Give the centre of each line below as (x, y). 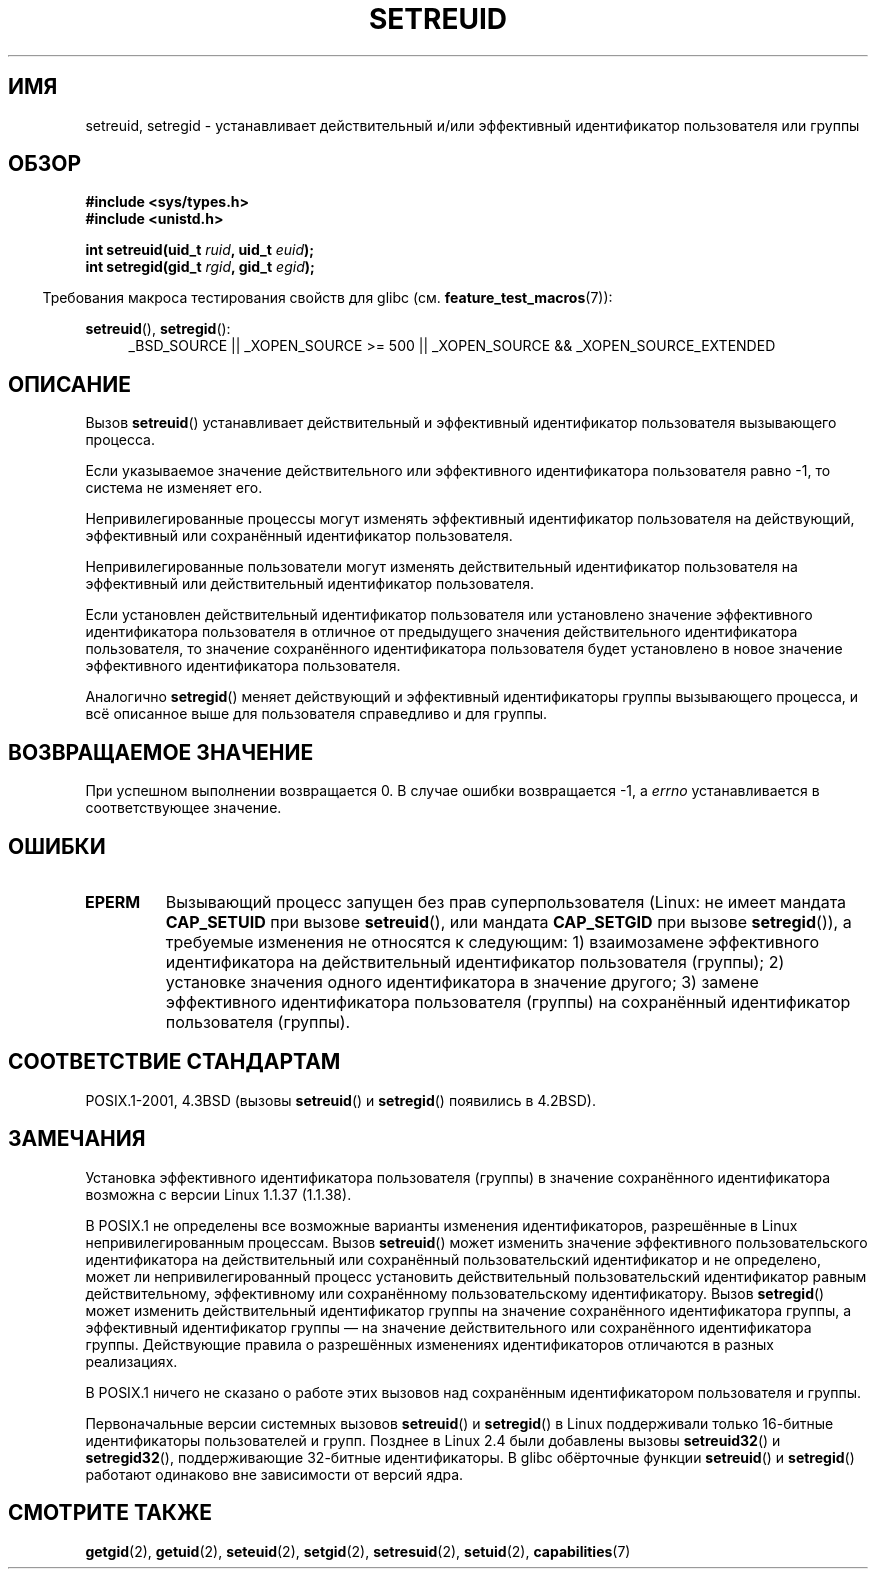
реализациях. (131, 1361)
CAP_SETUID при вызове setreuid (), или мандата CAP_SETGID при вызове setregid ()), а (508, 921)
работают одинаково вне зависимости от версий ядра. (274, 1474)
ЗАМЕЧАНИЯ (77, 1139)
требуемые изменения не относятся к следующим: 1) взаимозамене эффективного (492, 941)
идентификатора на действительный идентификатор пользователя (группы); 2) (475, 961)
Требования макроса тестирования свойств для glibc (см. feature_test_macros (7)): (327, 298)
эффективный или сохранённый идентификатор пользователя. (299, 536)
